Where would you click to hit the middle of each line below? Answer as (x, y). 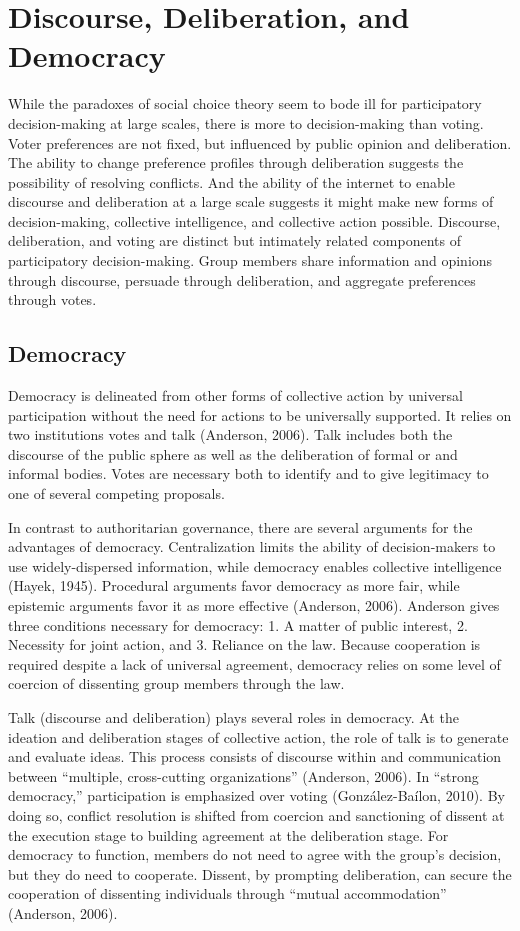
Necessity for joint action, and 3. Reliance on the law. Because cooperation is (244, 644)
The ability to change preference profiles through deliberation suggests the (236, 162)
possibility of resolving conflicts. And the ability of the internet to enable (231, 181)
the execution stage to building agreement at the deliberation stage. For (228, 834)
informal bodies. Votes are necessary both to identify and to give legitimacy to (248, 473)
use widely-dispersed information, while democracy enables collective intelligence (255, 565)
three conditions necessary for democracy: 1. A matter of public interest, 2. (238, 624)
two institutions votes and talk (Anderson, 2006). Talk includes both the (230, 434)
